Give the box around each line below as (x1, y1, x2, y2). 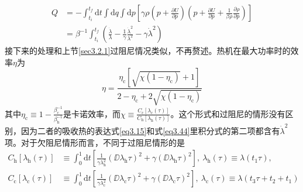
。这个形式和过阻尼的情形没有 (170, 107, 285, 119)
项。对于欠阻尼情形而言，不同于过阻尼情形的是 (5, 136, 185, 148)
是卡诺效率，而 (63, 107, 120, 119)
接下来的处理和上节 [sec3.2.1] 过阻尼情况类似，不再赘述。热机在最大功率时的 (5, 44, 291, 57)
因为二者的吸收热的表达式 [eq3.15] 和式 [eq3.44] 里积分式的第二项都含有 (20, 125, 280, 137)
